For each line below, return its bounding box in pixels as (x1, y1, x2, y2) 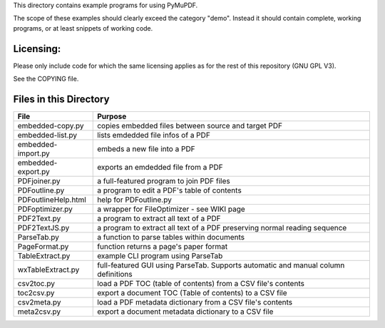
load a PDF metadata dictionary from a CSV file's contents (97, 297, 293, 307)
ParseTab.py (17, 232, 60, 242)
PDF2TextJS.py (17, 222, 70, 232)
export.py (17, 166, 50, 176)
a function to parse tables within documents (97, 232, 245, 242)
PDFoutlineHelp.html (17, 195, 87, 205)
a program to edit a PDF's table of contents (97, 185, 242, 195)
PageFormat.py (17, 241, 69, 251)
